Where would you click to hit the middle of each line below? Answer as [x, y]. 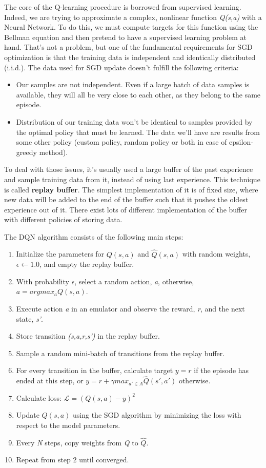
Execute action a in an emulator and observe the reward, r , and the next [130, 309]
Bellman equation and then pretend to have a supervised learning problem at [126, 37]
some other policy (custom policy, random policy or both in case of [121, 142]
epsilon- [241, 142]
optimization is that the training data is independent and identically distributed [130, 57]
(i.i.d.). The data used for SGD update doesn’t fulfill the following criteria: [121, 67]
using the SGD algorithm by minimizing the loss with [157, 415]
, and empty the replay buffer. [87, 264]
